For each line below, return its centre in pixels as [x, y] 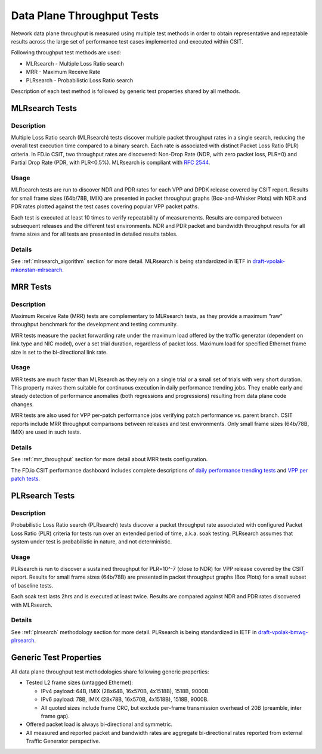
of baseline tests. [32, 585]
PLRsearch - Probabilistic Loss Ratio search [80, 80]
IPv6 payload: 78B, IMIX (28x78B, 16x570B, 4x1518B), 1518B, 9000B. [125, 699]
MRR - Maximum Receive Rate [63, 72]
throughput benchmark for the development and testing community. [95, 325]
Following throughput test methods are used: [66, 52]
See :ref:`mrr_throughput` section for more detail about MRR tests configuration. [109, 459]
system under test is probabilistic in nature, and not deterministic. [92, 541]
